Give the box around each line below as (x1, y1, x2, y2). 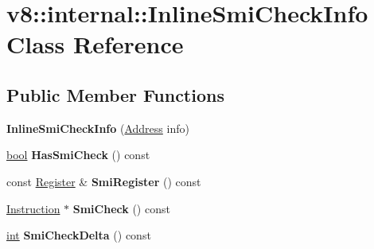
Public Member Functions (6, 82, 224, 107)
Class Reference (6, 28, 184, 60)
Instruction (6, 200, 60, 216)
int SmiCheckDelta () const (6, 227, 151, 243)
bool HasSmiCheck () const (6, 146, 150, 163)
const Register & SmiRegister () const (6, 173, 201, 189)
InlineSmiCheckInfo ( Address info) (6, 119, 189, 136)
